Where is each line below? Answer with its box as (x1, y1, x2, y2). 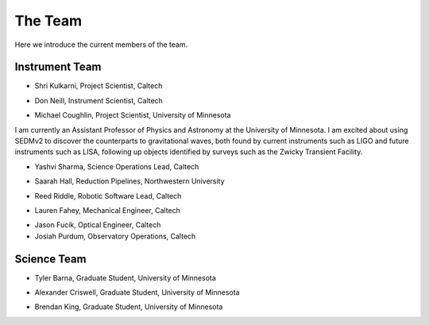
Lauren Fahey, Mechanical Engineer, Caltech (34, 205, 180, 215)
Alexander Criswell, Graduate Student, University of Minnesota (34, 288, 240, 297)
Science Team (14, 252, 87, 265)
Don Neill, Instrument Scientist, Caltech (34, 95, 163, 105)
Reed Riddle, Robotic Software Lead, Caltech (34, 191, 182, 200)
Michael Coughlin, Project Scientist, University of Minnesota (34, 110, 231, 120)
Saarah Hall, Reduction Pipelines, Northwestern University (34, 176, 226, 186)
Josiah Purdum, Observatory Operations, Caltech (34, 231, 196, 241)
